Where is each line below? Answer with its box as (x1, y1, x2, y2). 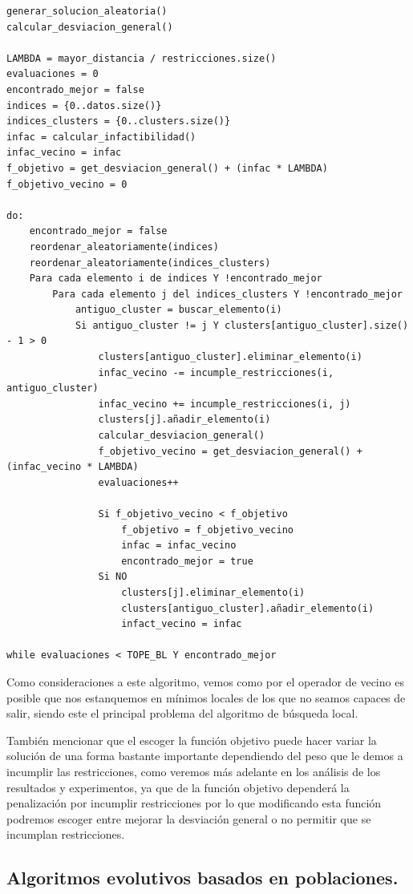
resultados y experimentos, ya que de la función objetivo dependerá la (6, 779, 350, 795)
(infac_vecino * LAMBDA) (6, 461, 139, 473)
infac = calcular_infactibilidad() (6, 131, 196, 143)
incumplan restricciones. (6, 826, 125, 843)
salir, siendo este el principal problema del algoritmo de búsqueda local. (6, 705, 358, 722)
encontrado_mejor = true (121, 555, 253, 567)
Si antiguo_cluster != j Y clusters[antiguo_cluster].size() (75, 319, 409, 331)
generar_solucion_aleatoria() (6, 6, 168, 17)
